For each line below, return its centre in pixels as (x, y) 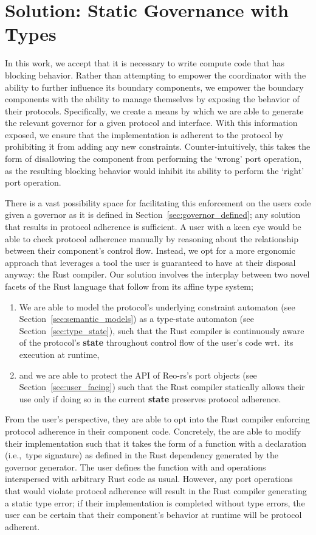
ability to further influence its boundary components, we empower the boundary (154, 87)
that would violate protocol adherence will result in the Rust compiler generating (156, 490)
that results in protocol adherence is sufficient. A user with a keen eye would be (153, 227)
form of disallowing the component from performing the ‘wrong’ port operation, (153, 159)
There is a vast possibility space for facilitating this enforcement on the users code (158, 202)
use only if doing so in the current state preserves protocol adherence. (150, 398)
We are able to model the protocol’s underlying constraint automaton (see (157, 306)
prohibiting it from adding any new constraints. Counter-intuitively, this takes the (158, 146)
